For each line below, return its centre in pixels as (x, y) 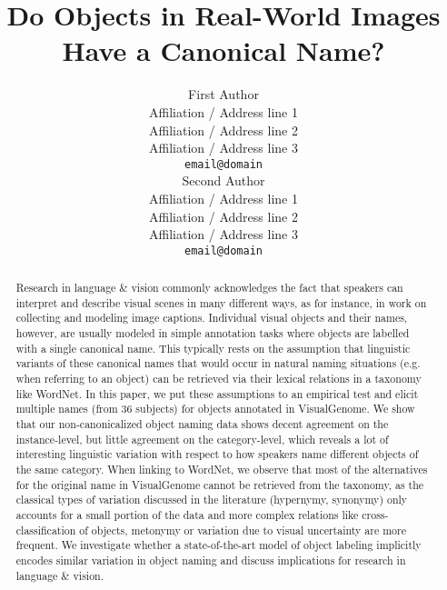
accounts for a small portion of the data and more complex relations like (187, 515)
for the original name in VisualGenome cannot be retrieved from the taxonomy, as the (220, 484)
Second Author (223, 180)
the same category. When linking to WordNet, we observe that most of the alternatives (222, 470)
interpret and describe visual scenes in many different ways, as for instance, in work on (221, 302)
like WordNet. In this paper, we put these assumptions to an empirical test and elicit (217, 393)
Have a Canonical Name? (223, 50)
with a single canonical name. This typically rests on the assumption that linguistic (213, 348)
